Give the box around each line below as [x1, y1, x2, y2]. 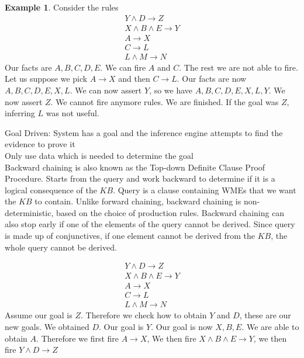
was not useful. [46, 107, 99, 119]
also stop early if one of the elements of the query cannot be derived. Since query [5, 218, 295, 230]
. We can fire [100, 61, 146, 73]
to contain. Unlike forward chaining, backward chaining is [34, 195, 241, 207]
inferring [5, 107, 35, 119]
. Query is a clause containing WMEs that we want [113, 183, 296, 196]
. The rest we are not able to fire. [179, 61, 298, 73]
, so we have [149, 84, 193, 96]
